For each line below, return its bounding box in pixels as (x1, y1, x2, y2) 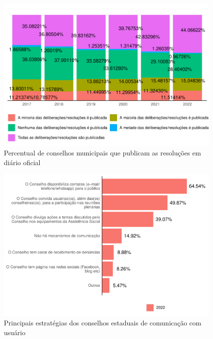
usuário (4, 327, 26, 338)
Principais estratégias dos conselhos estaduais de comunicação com (4, 318, 202, 328)
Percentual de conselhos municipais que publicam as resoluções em (4, 148, 201, 158)
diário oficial (4, 157, 41, 167)
